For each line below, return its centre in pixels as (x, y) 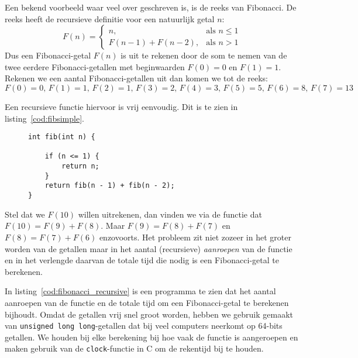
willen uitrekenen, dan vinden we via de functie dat (170, 214)
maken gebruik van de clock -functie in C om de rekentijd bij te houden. (134, 348)
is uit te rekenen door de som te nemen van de (204, 55)
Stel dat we (25, 214)
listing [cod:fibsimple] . (44, 118)
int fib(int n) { (62, 137)
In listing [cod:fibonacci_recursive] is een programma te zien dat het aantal (140, 291)
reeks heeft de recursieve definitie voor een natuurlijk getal (110, 18)
